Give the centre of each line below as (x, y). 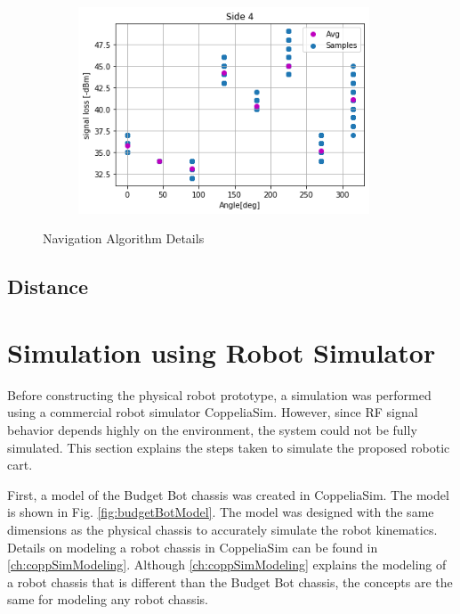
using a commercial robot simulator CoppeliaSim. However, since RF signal (213, 412)
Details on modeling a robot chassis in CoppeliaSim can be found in (193, 547)
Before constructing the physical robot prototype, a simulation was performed (219, 394)
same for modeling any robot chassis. (108, 599)
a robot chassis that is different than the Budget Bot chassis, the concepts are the (230, 581)
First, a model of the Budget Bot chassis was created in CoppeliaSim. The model (228, 494)
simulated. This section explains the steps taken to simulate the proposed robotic (229, 447)
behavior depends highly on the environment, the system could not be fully (212, 430)
